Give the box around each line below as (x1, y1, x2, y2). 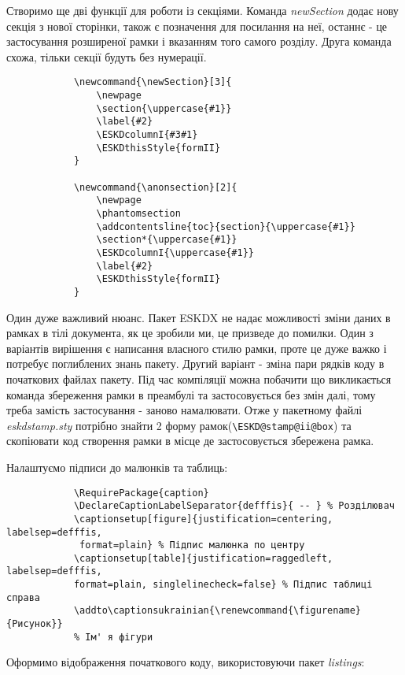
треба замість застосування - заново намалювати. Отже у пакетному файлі (6, 402, 363, 418)
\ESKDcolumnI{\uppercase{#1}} (96, 247, 254, 258)
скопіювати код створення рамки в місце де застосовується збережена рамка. (6, 432, 374, 449)
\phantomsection (96, 207, 181, 219)
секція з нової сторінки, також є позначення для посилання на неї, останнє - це (6, 17, 388, 34)
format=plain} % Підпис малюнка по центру (79, 540, 305, 551)
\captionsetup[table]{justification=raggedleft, (73, 552, 333, 564)
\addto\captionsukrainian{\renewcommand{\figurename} (73, 605, 362, 617)
